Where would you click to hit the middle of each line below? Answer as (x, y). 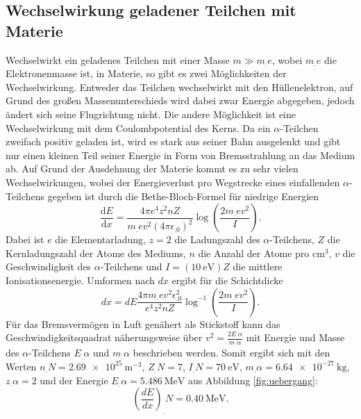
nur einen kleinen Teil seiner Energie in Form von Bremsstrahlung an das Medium (180, 155)
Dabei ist (25, 239)
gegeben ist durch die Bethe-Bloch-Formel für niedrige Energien (183, 196)
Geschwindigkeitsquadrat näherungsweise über (104, 337)
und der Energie (74, 380)
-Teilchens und (131, 266)
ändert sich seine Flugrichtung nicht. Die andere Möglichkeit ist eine (151, 114)
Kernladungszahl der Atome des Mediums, (96, 253)
